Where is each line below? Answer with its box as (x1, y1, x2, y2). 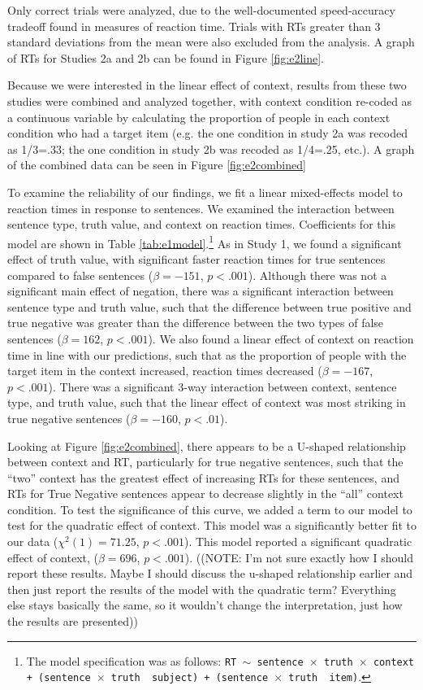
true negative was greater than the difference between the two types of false (7, 314, 384, 331)
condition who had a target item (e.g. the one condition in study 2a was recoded (7, 124, 408, 142)
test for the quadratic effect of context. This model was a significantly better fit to (7, 517, 417, 534)
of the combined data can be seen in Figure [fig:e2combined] (7, 156, 306, 173)
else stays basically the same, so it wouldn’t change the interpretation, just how (7, 596, 403, 614)
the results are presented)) (7, 613, 138, 630)
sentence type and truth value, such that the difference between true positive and (7, 298, 412, 315)
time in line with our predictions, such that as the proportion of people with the (7, 346, 407, 363)
